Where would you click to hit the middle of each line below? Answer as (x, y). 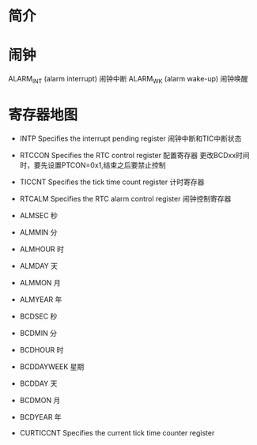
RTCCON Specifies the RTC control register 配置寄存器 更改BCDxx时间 (135, 155)
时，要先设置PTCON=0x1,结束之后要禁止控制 (93, 165)
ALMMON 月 (40, 282)
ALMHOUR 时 (42, 249)
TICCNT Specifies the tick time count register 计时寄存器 (112, 182)
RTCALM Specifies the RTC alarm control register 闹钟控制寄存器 (125, 198)
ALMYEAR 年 (41, 299)
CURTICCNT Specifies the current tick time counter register (117, 432)
